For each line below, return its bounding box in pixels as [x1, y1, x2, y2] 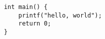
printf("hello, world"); [18, 11, 102, 19]
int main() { [4, 3, 48, 10]
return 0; [18, 20, 51, 27]
